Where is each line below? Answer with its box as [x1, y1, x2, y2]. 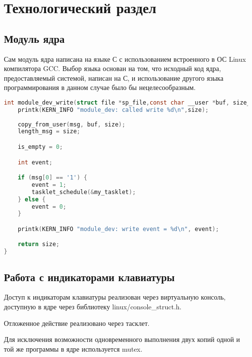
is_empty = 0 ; [17, 143, 63, 150]
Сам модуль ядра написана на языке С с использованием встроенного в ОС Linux [4, 54, 246, 64]
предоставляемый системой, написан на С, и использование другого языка [4, 72, 223, 83]
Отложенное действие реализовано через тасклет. [4, 318, 150, 328]
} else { [17, 196, 46, 203]
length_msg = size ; [17, 128, 80, 135]
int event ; [17, 159, 53, 166]
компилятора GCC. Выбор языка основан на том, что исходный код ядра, [4, 63, 221, 73]
